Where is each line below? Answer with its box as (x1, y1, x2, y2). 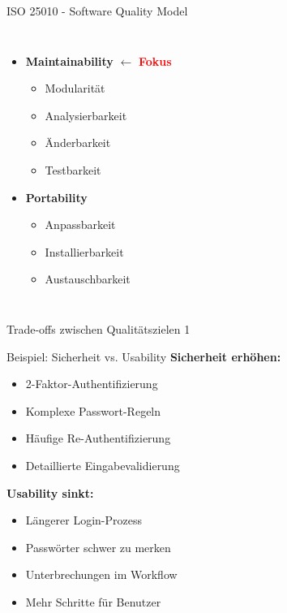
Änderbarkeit (45, 134, 111, 151)
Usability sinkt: (6, 484, 94, 501)
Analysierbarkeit (45, 106, 127, 123)
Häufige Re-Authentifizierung (25, 430, 171, 447)
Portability (25, 188, 88, 205)
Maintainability (25, 52, 114, 69)
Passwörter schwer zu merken (25, 538, 171, 555)
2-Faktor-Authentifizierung (25, 375, 158, 392)
